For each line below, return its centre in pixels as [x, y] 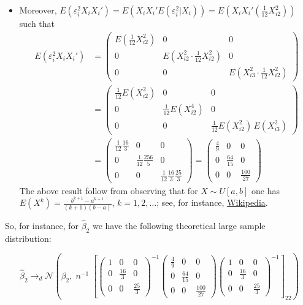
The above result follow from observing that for [109, 190]
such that [37, 23]
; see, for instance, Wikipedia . [212, 202]
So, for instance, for [42, 225]
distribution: [28, 238]
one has [265, 190]
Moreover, [38, 10]
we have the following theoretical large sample [179, 225]
